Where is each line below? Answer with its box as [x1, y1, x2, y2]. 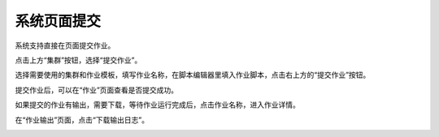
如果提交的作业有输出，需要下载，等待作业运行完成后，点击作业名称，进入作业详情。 [15, 100, 300, 109]
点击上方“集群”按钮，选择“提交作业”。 [15, 55, 142, 65]
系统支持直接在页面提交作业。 [15, 41, 115, 50]
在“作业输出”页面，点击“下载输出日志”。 [15, 114, 150, 125]
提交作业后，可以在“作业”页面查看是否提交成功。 [15, 85, 179, 95]
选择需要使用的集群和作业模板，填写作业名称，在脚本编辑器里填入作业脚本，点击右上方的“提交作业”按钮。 [15, 70, 371, 80]
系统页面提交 [15, 12, 102, 30]
